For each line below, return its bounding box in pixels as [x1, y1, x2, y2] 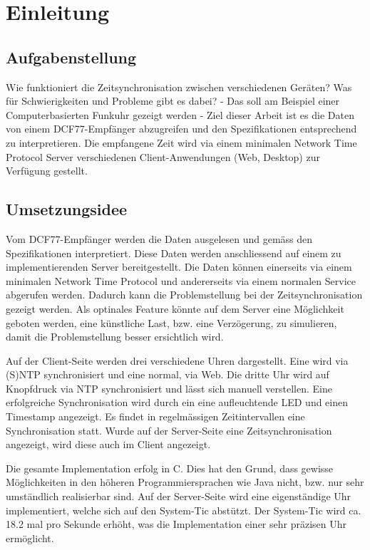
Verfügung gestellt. [6, 163, 88, 178]
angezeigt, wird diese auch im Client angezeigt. [6, 437, 211, 452]
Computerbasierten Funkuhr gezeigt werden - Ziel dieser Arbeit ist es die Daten [6, 107, 354, 122]
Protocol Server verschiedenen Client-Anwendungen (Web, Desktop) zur [6, 149, 320, 164]
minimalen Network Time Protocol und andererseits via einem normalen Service [6, 273, 356, 288]
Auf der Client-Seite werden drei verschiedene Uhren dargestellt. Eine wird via [6, 353, 349, 368]
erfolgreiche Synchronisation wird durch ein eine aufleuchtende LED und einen [6, 395, 349, 410]
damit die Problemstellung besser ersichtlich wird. [6, 329, 224, 344]
